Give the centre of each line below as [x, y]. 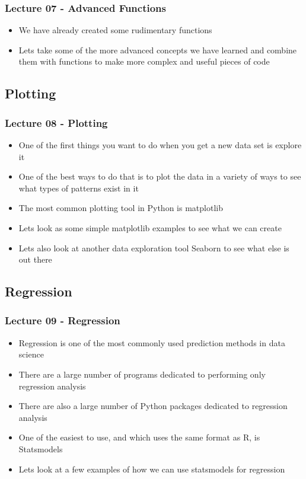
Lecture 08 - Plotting [56, 122]
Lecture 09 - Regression [63, 320]
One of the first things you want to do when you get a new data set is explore [160, 145]
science [31, 354]
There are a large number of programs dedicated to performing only [142, 374]
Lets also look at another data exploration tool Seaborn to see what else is [154, 248]
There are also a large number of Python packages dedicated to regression [153, 406]
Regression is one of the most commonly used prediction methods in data [152, 342]
